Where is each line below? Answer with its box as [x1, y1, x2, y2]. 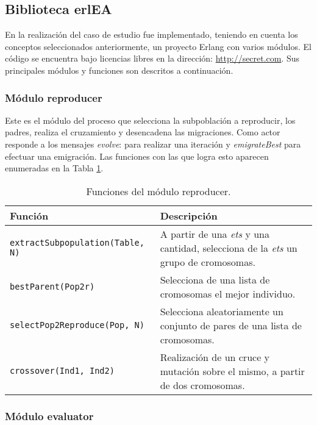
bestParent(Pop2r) [10, 281, 95, 291]
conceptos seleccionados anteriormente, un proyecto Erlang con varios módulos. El [5, 40, 312, 52]
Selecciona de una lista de [160, 272, 270, 287]
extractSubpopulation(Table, [10, 238, 144, 248]
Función [10, 208, 49, 223]
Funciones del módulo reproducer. [86, 184, 231, 198]
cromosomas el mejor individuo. [160, 286, 296, 301]
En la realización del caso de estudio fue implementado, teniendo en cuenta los [5, 28, 298, 41]
